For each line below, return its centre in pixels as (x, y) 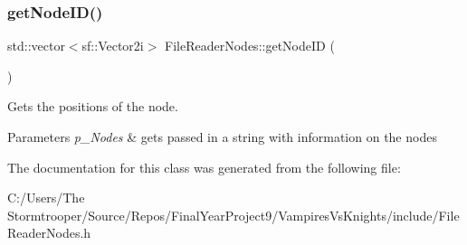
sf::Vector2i (113, 46)
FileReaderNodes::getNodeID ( (250, 46)
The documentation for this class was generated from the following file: (204, 167)
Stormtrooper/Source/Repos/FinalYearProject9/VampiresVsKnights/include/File (233, 215)
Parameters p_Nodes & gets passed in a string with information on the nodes (222, 137)
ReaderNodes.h (49, 233)
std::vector (36, 46)
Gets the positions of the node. (93, 106)
